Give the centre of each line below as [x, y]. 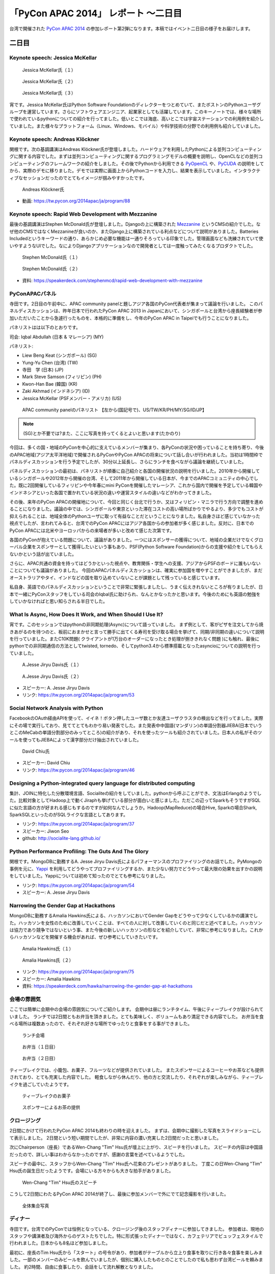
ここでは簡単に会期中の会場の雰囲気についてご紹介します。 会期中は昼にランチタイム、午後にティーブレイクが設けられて [136, 1010]
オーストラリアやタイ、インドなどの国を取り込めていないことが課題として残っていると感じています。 [116, 577]
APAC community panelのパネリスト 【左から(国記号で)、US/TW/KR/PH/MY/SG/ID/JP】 [115, 410]
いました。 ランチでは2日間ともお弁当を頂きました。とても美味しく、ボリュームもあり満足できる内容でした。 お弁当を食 [137, 1016]
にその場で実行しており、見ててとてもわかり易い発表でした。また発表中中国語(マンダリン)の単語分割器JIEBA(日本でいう [136, 725]
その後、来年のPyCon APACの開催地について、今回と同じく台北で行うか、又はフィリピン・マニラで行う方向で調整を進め [136, 501]
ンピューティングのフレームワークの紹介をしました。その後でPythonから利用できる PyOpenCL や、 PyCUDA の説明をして [137, 164]
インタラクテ [247, 171]
